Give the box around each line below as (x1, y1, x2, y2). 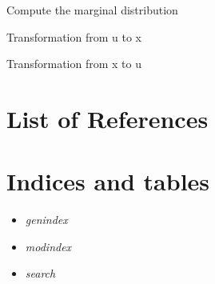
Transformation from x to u (6, 55, 141, 72)
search (25, 265, 56, 282)
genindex (25, 211, 68, 228)
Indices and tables (6, 165, 210, 198)
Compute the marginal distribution (6, 2, 178, 18)
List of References (6, 102, 209, 134)
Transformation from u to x (6, 28, 141, 45)
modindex (25, 238, 72, 254)
